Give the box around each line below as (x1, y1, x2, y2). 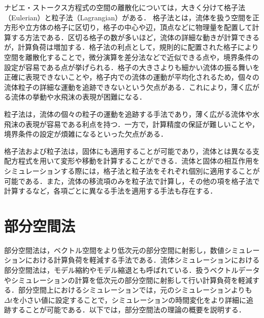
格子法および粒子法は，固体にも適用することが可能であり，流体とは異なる (4, 145, 252, 156)
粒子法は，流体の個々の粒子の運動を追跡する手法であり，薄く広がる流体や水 (4, 108, 259, 119)
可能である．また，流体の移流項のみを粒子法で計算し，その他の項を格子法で (4, 175, 260, 186)
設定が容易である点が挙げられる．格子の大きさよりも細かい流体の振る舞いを (4, 61, 260, 72)
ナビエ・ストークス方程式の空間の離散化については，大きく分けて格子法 (4, 2, 245, 12)
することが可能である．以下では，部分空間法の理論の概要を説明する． (11, 304, 246, 315)
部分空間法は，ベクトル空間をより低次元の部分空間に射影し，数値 (4, 244, 224, 255)
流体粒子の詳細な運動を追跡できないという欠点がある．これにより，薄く (4, 81, 245, 92)
